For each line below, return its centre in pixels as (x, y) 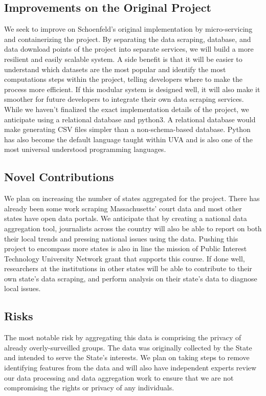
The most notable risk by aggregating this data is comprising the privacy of (123, 337)
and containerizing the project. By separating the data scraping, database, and (128, 39)
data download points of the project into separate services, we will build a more (129, 49)
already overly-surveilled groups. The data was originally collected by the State (128, 347)
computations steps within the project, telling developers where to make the (123, 79)
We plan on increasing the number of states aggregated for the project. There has (132, 198)
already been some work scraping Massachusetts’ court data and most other (123, 208)
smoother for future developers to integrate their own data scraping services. (124, 99)
